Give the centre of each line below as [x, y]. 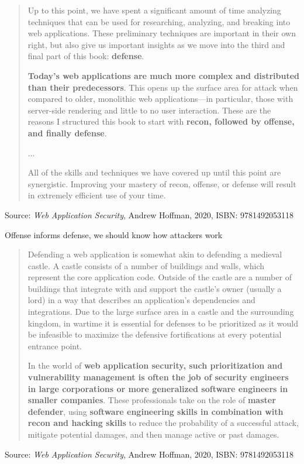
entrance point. [55, 346]
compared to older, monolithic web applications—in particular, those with [160, 99]
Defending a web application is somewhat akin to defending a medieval [155, 254]
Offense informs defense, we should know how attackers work [114, 234]
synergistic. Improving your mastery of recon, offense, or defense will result [162, 183]
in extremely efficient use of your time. [97, 195]
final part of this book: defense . [86, 56]
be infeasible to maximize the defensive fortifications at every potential [155, 334]
